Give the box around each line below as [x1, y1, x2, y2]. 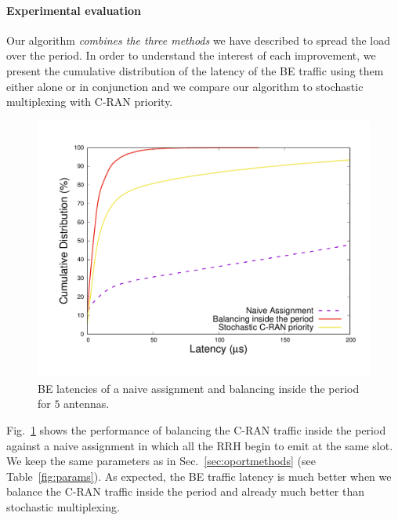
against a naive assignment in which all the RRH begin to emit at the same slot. [6, 437, 393, 453]
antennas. [63, 395, 110, 412]
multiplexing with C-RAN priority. [6, 93, 173, 110]
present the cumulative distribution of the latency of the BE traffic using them [6, 62, 384, 78]
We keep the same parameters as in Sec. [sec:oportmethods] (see [6, 453, 316, 469]
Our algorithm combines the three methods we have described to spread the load [6, 31, 391, 48]
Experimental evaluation [6, 2, 141, 18]
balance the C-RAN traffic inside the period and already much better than [6, 483, 364, 500]
